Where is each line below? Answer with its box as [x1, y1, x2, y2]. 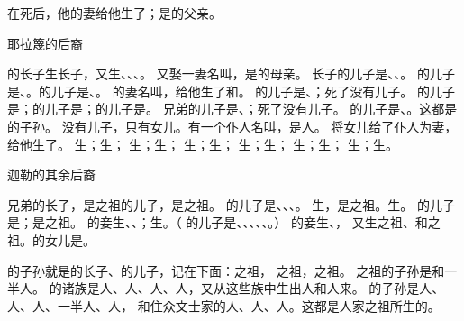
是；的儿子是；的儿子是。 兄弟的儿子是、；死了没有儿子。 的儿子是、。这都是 [7, 99, 458, 118]
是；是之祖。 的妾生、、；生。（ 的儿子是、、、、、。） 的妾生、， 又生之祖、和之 [7, 213, 441, 232]
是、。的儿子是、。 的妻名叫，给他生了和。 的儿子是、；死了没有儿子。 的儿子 [7, 81, 455, 100]
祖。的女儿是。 [7, 230, 96, 249]
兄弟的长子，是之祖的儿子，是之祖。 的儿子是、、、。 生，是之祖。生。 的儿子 [7, 195, 455, 214]
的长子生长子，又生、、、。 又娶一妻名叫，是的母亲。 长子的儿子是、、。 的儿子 [7, 64, 455, 83]
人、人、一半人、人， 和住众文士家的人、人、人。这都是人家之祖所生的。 [7, 296, 441, 315]
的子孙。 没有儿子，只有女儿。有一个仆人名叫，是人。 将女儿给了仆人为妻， [7, 116, 458, 135]
